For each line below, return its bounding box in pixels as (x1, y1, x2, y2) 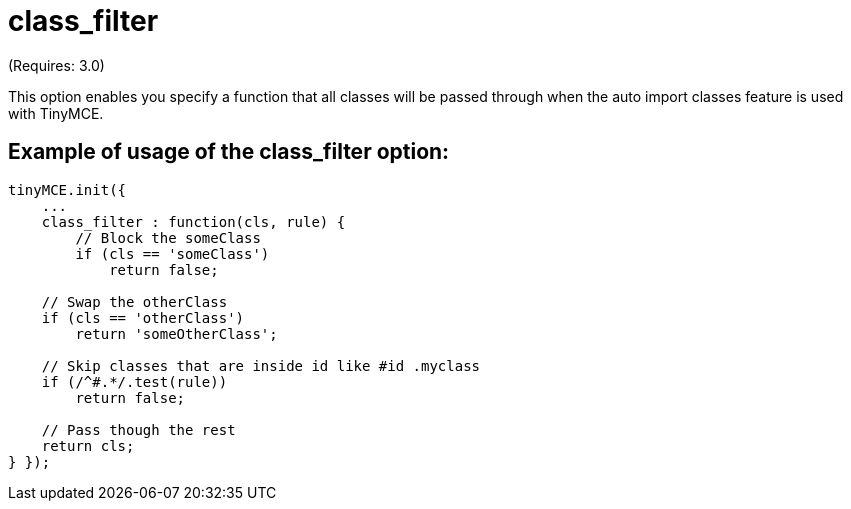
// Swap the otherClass (41, 293, 228, 310)
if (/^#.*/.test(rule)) (41, 373, 228, 390)
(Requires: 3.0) (8, 56, 105, 74)
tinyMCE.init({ (8, 181, 127, 198)
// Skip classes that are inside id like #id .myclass (41, 357, 481, 374)
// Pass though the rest (41, 421, 236, 438)
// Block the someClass (75, 229, 261, 246)
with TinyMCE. (8, 104, 104, 122)
